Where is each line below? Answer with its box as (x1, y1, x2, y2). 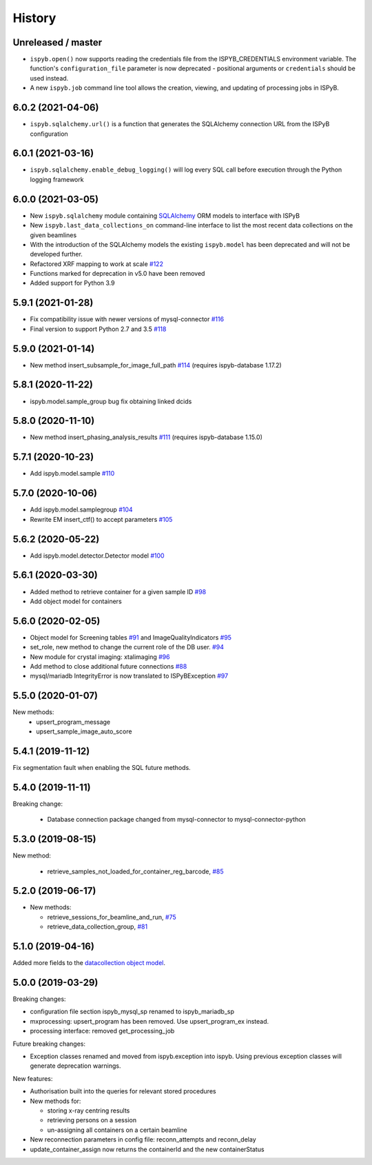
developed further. (30, 250, 83, 259)
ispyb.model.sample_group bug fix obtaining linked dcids (30, 397, 192, 405)
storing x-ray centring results (47, 1106, 130, 1115)
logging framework (30, 175, 84, 183)
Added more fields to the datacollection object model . (12, 959, 165, 967)
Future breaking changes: (12, 1040, 86, 1048)
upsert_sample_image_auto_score (36, 727, 132, 736)
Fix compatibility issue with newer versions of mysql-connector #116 (30, 315, 224, 323)
